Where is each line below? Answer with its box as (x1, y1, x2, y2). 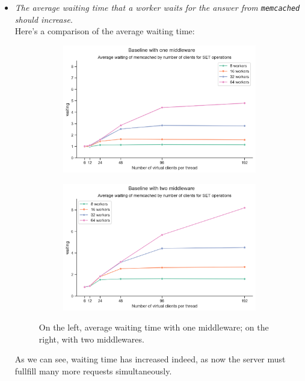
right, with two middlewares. (39, 332, 144, 345)
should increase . (14, 13, 73, 25)
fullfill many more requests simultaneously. (14, 364, 172, 377)
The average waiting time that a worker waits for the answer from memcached (14, 1, 300, 13)
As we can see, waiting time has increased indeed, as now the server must (14, 353, 286, 365)
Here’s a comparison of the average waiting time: (14, 25, 195, 37)
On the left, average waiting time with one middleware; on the (39, 321, 269, 334)
